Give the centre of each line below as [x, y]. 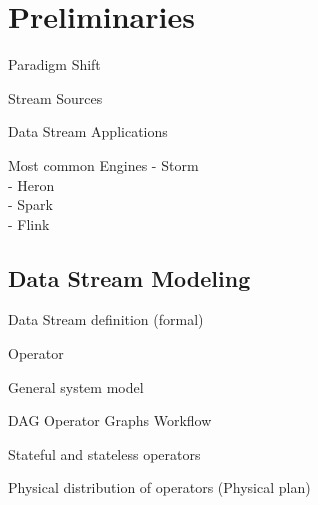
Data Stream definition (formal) [106, 319]
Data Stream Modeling [129, 277]
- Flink [29, 223]
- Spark [30, 204]
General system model [76, 386]
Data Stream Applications [88, 131]
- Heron [31, 184]
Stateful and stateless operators [104, 453]
